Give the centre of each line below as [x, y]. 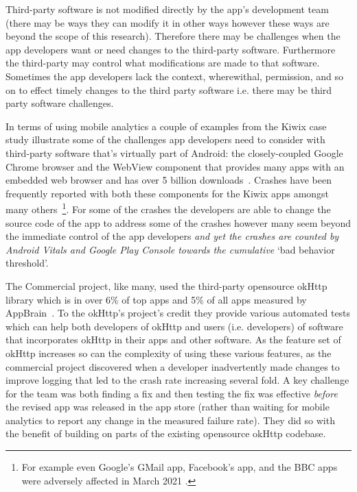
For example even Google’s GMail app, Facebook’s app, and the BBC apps [180, 467]
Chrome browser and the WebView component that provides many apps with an [175, 166]
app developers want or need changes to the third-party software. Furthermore [171, 49]
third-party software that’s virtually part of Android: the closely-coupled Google [174, 152]
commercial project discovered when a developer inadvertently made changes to [173, 366]
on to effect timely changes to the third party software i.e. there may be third [169, 89]
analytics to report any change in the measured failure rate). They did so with [170, 420]
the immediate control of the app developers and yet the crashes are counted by [172, 236]
